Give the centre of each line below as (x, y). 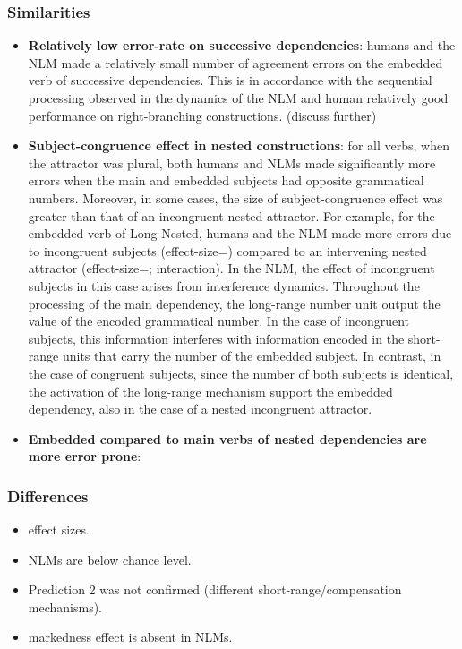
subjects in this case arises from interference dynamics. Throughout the (224, 285)
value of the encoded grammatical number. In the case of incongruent (219, 321)
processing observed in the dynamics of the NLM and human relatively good (238, 98)
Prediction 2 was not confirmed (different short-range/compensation (215, 589)
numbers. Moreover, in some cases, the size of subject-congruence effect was (235, 197)
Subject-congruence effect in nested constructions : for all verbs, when (239, 145)
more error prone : (85, 456)
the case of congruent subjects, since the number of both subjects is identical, (241, 373)
